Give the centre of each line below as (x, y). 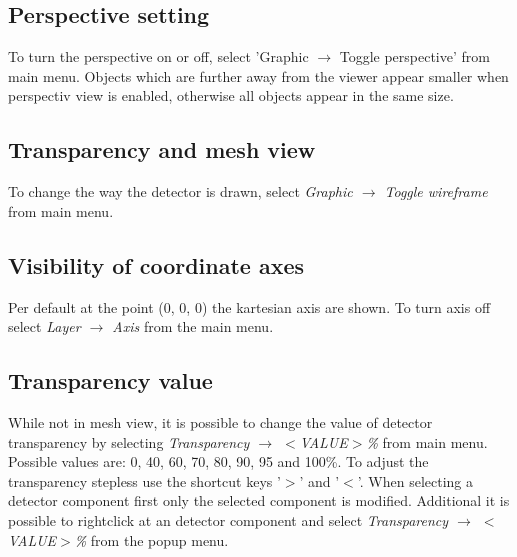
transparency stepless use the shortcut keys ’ (144, 480)
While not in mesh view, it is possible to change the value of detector (220, 421)
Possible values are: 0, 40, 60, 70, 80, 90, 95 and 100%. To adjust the (218, 461)
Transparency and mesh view (162, 149)
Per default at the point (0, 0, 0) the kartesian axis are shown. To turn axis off (249, 306)
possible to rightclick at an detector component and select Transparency (228, 519)
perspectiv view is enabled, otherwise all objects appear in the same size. (231, 95)
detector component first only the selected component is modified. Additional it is (259, 500)
